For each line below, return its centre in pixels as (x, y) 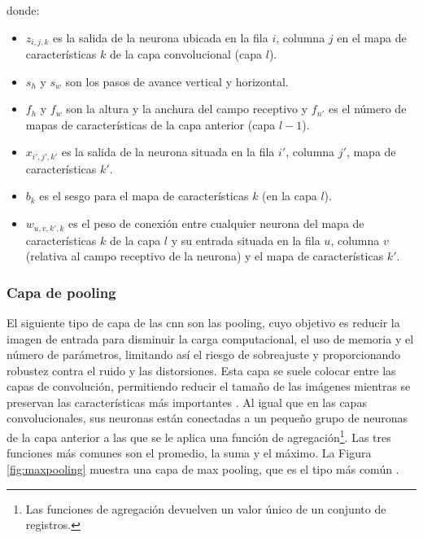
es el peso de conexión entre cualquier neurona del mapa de (216, 223)
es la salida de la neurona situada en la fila (168, 152)
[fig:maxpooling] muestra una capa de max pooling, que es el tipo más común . (203, 468)
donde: (23, 10)
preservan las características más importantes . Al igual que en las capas (187, 402)
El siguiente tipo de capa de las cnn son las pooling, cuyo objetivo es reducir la (203, 322)
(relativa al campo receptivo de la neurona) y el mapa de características (205, 256)
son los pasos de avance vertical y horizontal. (177, 81)
